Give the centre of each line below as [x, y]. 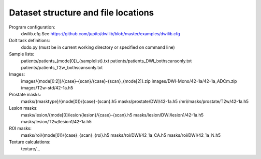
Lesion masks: [23, 108]
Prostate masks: [25, 95]
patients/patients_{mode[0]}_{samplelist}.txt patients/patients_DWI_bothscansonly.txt [106, 61]
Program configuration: [32, 27]
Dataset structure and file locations [81, 13]
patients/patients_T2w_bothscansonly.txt [62, 67]
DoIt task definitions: [29, 41]
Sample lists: [22, 54]
